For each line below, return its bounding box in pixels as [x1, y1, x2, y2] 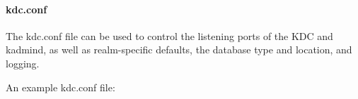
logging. [6, 55, 40, 70]
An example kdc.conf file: [6, 79, 115, 94]
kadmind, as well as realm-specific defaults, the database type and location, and [6, 42, 352, 57]
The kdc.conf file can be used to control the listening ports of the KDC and [6, 28, 333, 43]
